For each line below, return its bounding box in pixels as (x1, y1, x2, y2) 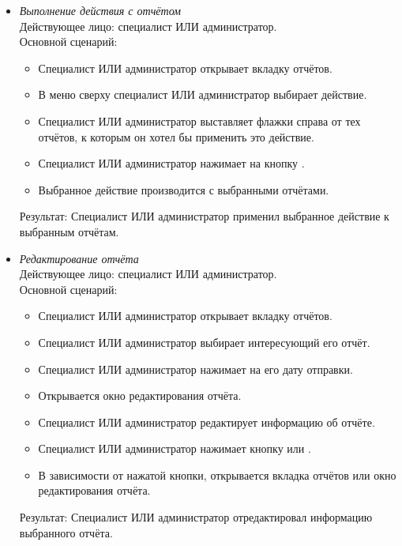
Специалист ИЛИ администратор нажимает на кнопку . (38, 155, 305, 171)
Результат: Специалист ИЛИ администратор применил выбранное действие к (19, 208, 389, 224)
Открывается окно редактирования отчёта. (38, 387, 242, 404)
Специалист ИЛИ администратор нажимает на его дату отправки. (38, 360, 353, 377)
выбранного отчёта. (19, 524, 113, 540)
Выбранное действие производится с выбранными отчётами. (38, 181, 329, 198)
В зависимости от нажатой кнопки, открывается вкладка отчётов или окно (38, 466, 396, 483)
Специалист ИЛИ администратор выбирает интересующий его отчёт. (38, 333, 370, 350)
